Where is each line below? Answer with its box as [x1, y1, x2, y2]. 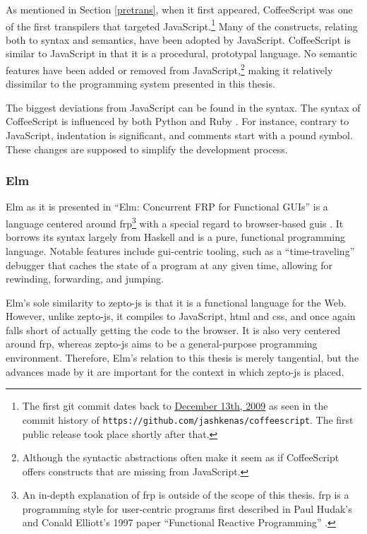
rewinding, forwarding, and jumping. [6, 271, 164, 286]
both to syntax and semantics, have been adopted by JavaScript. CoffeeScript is [6, 32, 351, 47]
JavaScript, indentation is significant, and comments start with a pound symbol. [6, 128, 353, 143]
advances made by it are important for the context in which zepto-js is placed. [6, 364, 344, 379]
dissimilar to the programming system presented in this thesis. [6, 76, 275, 91]
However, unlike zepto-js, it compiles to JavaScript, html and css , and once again [6, 309, 356, 324]
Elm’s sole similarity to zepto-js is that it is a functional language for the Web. [6, 295, 347, 309]
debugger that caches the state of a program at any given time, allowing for [6, 257, 333, 272]
